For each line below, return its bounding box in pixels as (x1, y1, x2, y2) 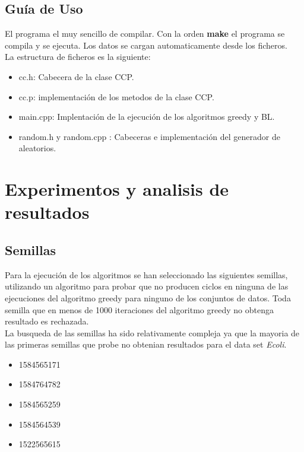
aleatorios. (18, 142, 56, 154)
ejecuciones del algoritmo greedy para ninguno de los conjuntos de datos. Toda (5, 291, 291, 304)
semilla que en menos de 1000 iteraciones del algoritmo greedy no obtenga (5, 303, 274, 316)
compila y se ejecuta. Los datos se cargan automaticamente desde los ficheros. (5, 39, 287, 51)
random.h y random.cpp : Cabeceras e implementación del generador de (18, 130, 280, 142)
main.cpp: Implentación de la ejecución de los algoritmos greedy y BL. (18, 110, 275, 123)
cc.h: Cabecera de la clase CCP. (18, 70, 134, 82)
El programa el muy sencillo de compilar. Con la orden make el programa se (5, 27, 285, 40)
